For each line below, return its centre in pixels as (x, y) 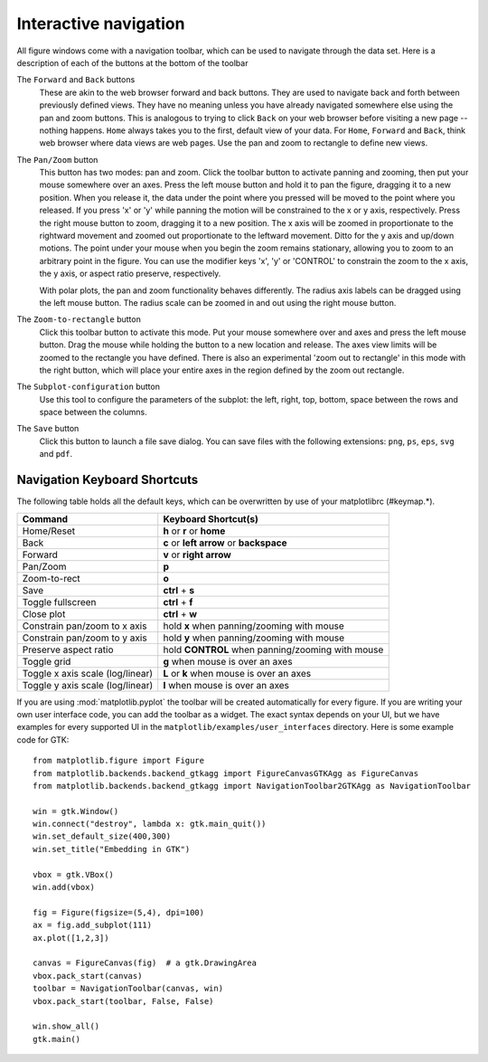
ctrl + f (178, 602)
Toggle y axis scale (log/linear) (88, 685)
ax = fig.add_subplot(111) (93, 925)
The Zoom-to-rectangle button (79, 319)
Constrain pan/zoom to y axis (85, 638)
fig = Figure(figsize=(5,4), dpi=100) (119, 912)
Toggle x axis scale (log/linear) (88, 673)
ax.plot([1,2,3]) (71, 938)
